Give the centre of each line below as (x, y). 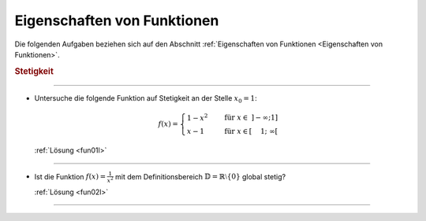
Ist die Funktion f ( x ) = (70, 176)
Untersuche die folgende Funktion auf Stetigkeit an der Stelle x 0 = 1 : (146, 99)
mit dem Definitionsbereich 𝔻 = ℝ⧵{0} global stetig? (200, 176)
